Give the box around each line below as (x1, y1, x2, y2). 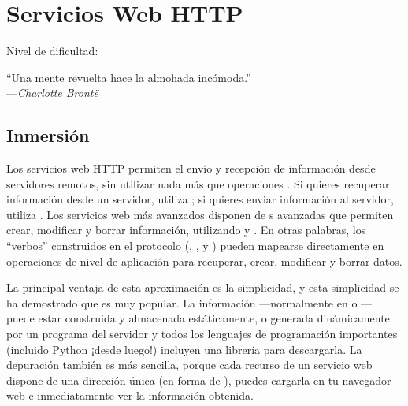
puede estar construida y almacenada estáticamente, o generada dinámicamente (6, 310, 390, 326)
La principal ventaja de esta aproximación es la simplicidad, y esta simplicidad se (6, 279, 399, 296)
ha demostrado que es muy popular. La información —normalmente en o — (6, 294, 373, 311)
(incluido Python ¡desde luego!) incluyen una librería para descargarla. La (6, 341, 362, 357)
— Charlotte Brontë (6, 84, 98, 101)
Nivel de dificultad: (6, 43, 98, 59)
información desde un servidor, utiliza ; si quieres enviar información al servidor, (6, 191, 394, 207)
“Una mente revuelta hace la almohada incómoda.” (6, 69, 251, 85)
